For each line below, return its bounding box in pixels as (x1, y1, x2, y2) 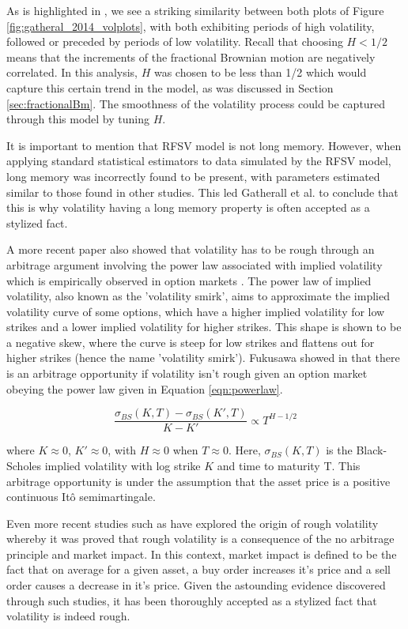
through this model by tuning (6, 111, 149, 127)
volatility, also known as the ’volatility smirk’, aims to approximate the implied (6, 288, 390, 304)
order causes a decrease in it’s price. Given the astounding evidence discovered (6, 577, 386, 593)
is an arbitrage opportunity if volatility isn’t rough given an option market (6, 365, 368, 382)
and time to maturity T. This (217, 457, 361, 473)
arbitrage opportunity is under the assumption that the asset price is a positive (6, 473, 391, 489)
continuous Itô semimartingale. (6, 488, 156, 505)
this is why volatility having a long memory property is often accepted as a (6, 199, 370, 216)
